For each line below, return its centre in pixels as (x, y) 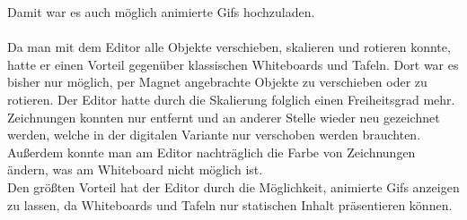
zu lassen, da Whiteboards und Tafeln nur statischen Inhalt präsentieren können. (230, 204)
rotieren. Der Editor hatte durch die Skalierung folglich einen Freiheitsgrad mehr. (231, 99)
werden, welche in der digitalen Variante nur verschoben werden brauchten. (214, 135)
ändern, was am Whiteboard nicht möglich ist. (135, 169)
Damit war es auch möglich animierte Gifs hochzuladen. (161, 12)
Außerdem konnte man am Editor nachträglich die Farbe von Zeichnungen (211, 152)
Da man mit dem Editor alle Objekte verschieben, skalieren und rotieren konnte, (229, 47)
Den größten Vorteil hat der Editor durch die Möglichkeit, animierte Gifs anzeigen (233, 186)
